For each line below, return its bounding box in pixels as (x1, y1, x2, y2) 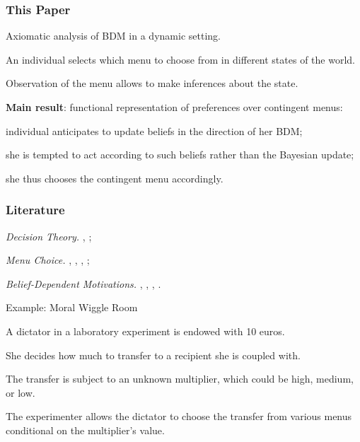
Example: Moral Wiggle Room (6, 300, 138, 315)
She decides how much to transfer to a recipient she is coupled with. (6, 347, 301, 362)
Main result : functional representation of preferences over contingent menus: (6, 100, 343, 114)
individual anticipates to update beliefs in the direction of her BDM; (6, 123, 303, 138)
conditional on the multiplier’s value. (6, 422, 165, 437)
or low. (6, 385, 35, 400)
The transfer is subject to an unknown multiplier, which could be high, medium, (6, 371, 354, 386)
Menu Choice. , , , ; (6, 252, 90, 267)
